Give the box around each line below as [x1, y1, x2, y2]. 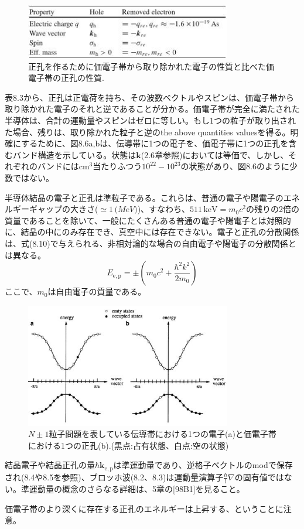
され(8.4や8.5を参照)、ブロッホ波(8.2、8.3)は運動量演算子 [5, 470, 224, 483]
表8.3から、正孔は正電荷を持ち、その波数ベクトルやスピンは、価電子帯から [5, 91, 294, 103]
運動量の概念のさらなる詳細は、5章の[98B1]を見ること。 [29, 483, 245, 495]
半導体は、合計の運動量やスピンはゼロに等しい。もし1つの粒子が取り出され [5, 114, 296, 127]
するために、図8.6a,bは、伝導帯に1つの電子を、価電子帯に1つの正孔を [21, 137, 289, 149]
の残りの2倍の [245, 203, 299, 215]
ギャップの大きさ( [29, 203, 98, 215]
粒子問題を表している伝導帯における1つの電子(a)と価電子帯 [49, 428, 276, 440]
